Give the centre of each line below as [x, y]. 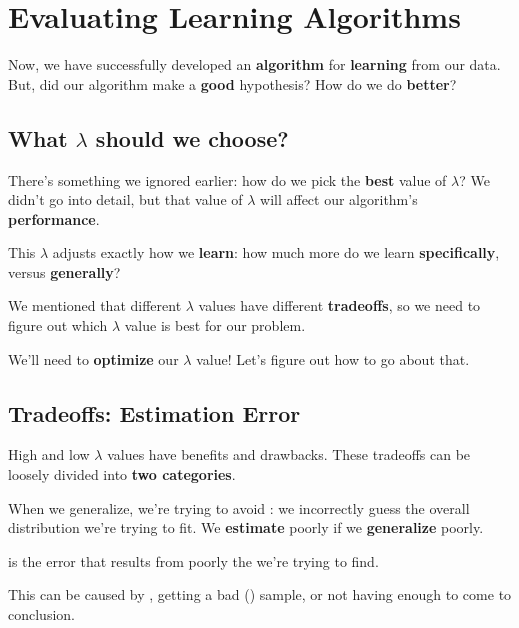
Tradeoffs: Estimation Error [154, 412]
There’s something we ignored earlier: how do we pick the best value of [227, 179]
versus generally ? [64, 271]
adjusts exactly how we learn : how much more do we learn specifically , [276, 252]
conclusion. [41, 614]
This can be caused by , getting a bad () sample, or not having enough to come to [260, 594]
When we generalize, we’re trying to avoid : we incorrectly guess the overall [239, 507]
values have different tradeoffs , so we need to [339, 305]
